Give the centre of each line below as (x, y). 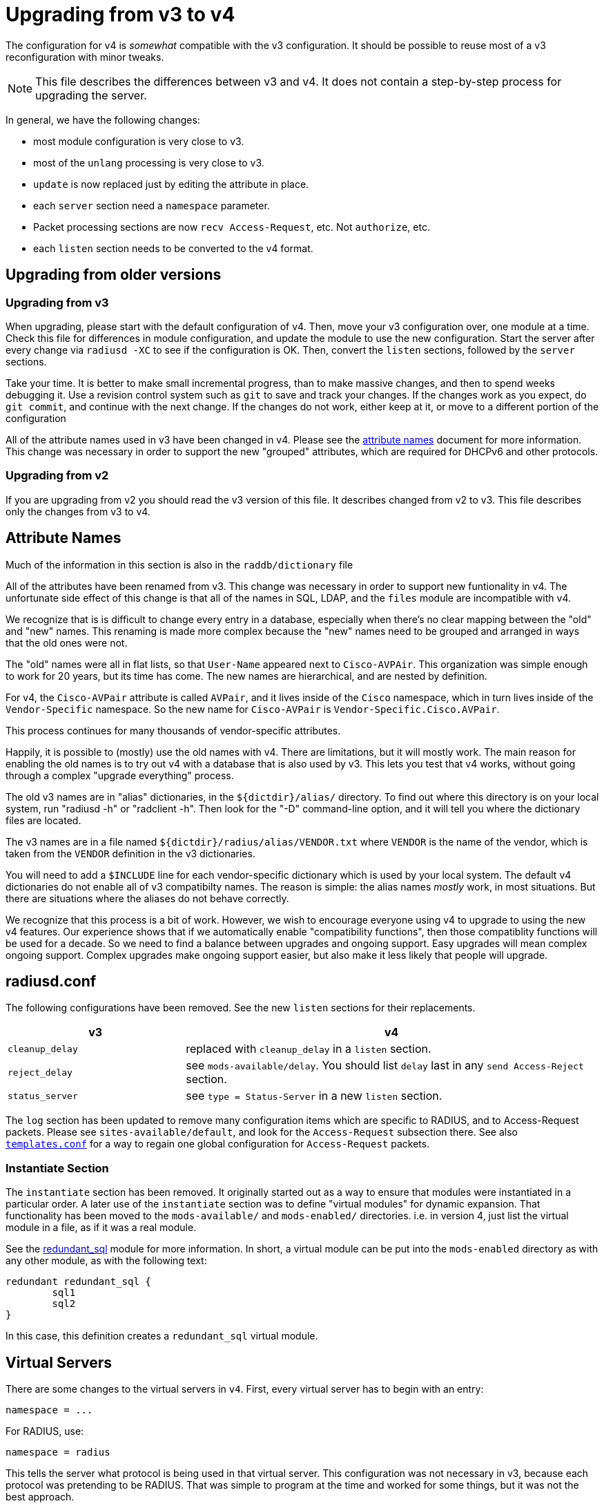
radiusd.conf (51, 981)
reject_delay (40, 1072)
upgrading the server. (91, 95)
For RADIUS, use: (45, 1431)
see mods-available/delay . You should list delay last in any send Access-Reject (385, 1066)
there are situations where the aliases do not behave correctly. (147, 898)
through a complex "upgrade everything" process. (120, 775)
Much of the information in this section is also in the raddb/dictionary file (179, 564)
